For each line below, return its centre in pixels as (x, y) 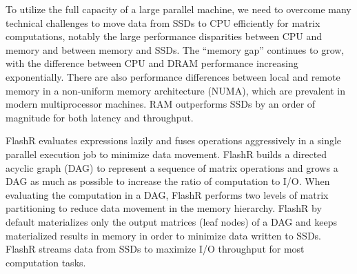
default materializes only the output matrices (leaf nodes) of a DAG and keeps (171, 221)
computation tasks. (46, 262)
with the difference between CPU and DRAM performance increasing (152, 63)
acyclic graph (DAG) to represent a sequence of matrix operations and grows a (172, 167)
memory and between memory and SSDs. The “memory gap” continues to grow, (175, 49)
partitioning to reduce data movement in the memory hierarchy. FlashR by (164, 208)
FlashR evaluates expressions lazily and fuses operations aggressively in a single (174, 140)
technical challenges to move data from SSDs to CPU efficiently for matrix (163, 22)
